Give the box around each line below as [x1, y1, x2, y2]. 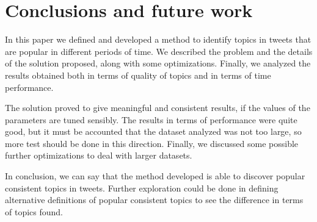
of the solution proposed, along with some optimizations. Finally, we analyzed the [5, 57, 311, 70]
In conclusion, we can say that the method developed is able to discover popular [5, 170, 305, 182]
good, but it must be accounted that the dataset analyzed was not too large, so [5, 125, 302, 138]
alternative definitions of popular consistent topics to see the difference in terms [5, 193, 304, 206]
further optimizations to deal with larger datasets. [5, 149, 192, 162]
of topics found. [5, 205, 63, 218]
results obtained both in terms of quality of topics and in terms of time [5, 68, 271, 81]
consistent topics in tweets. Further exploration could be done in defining [5, 181, 279, 194]
